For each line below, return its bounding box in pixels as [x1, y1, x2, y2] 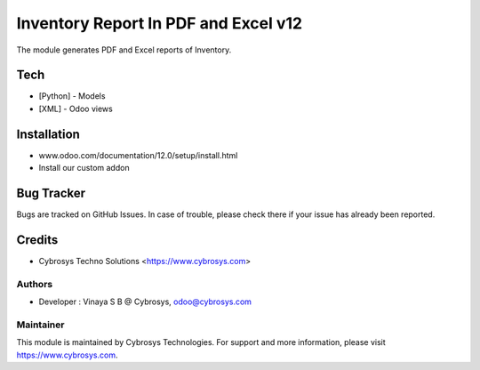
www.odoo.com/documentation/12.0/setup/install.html [38, 149, 238, 160]
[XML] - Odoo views [38, 103, 113, 114]
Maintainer [16, 318, 65, 331]
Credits [16, 232, 59, 247]
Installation [16, 126, 80, 141]
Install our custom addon [38, 163, 130, 173]
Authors [16, 277, 53, 290]
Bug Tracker [16, 185, 86, 200]
